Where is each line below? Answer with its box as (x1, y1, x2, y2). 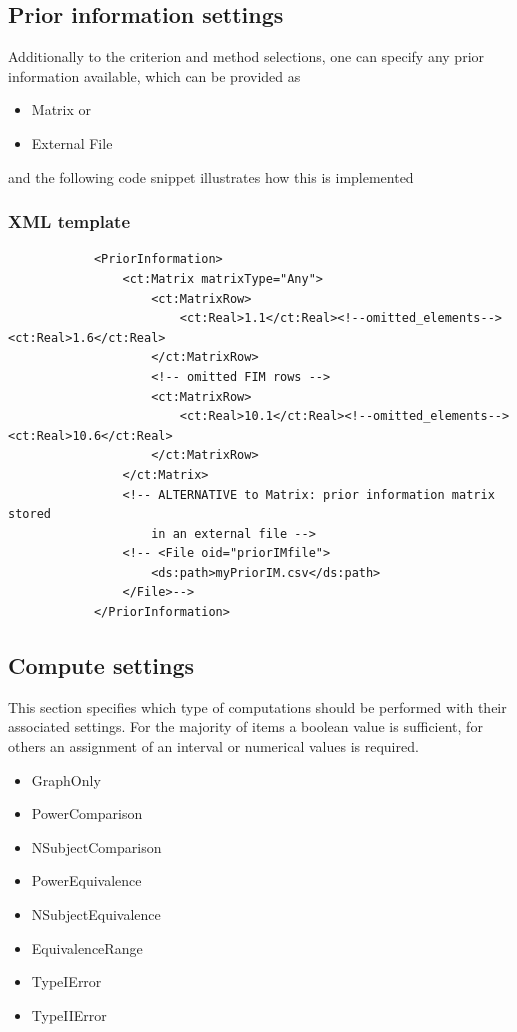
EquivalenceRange (31, 937, 143, 958)
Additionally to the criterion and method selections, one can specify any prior (8, 46, 485, 67)
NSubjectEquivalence (31, 904, 161, 925)
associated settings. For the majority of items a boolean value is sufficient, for (8, 716, 483, 737)
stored (8, 507, 51, 522)
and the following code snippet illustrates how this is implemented (8, 166, 414, 187)
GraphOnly (31, 769, 101, 790)
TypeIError (31, 971, 102, 992)
